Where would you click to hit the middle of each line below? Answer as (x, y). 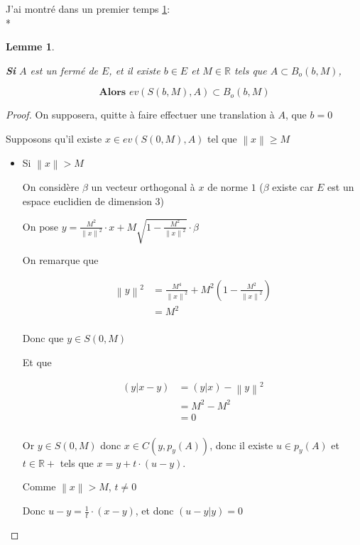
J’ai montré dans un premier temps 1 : (88, 9)
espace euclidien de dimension (87, 201)
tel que (222, 138)
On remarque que (60, 260)
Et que (37, 362)
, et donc (154, 511)
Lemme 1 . (30, 46)
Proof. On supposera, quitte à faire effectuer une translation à (140, 115)
